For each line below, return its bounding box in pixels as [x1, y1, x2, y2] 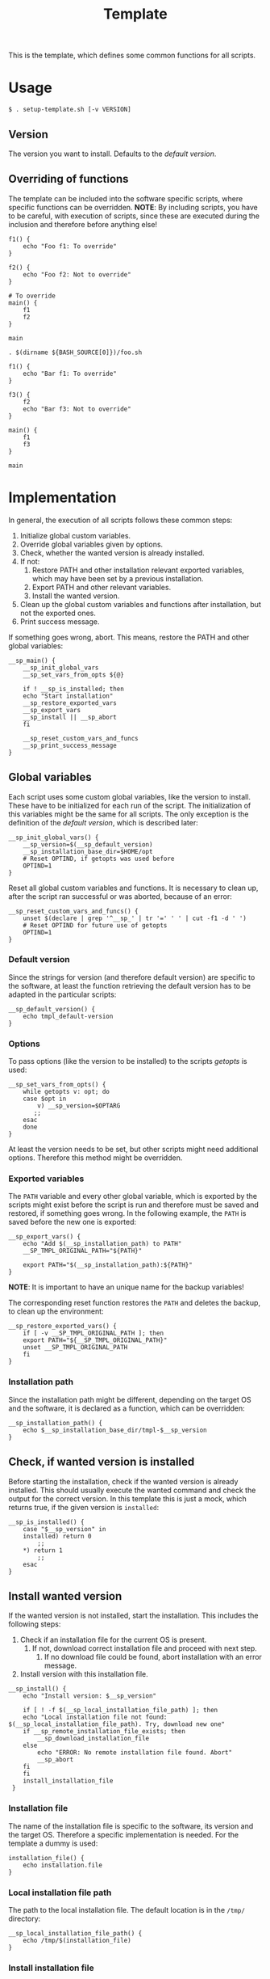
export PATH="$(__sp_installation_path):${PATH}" [23, 1261, 193, 1269]
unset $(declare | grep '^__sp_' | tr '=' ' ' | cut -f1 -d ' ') [23, 914, 247, 922]
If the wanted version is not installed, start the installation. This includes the [8, 1610, 260, 1621]
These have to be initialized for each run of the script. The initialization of [8, 800, 251, 810]
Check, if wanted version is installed [8, 1455, 195, 1469]
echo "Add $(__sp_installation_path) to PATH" [23, 1240, 182, 1248]
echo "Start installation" [23, 692, 114, 700]
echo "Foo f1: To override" [23, 242, 117, 251]
